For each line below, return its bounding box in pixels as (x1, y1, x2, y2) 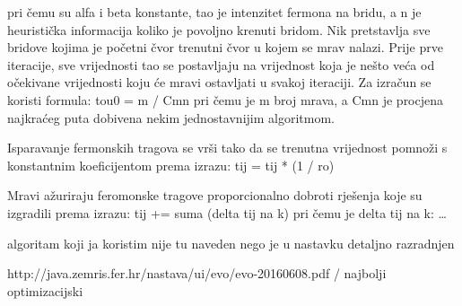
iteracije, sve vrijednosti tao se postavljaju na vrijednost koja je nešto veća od (7, 55, 435, 74)
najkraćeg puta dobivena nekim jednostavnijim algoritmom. (7, 108, 335, 127)
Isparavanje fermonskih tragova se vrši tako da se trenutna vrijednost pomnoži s (7, 138, 448, 157)
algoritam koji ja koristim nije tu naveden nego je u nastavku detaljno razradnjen (7, 233, 455, 252)
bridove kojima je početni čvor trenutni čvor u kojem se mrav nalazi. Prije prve (7, 38, 443, 57)
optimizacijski (7, 281, 83, 300)
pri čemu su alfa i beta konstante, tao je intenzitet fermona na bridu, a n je (7, 3, 422, 21)
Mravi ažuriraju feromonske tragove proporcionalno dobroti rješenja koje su (7, 186, 423, 205)
